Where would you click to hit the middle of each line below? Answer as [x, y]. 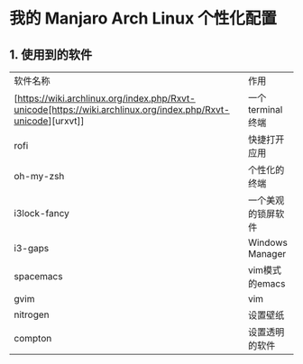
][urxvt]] [66, 121]
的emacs [266, 283]
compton [33, 338]
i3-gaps [32, 248]
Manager [267, 254]
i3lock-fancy [41, 213]
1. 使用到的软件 [51, 55]
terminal [265, 109]
